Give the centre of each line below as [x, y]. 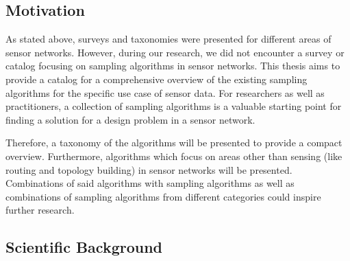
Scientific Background [84, 247]
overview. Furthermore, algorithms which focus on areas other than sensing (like [174, 156]
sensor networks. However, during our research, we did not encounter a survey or [175, 52]
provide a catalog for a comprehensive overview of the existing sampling [157, 79]
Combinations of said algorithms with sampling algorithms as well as [150, 183]
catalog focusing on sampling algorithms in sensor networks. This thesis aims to [173, 66]
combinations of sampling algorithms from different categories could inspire [163, 196]
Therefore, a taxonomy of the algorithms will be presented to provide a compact [174, 143]
